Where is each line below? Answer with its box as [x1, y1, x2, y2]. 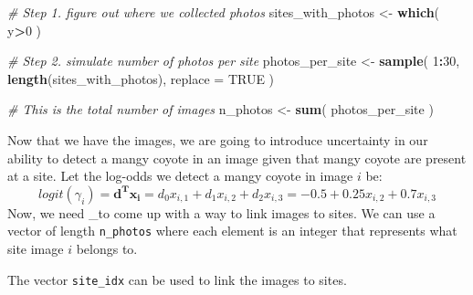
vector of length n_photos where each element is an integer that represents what [7, 221, 457, 240]
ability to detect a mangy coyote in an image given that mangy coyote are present [7, 148, 467, 167]
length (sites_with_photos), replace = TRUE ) [7, 68, 275, 88]
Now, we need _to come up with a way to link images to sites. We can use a [7, 203, 436, 222]
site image [7, 239, 64, 258]
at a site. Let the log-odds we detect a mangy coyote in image [7, 166, 353, 185]
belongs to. [76, 239, 138, 258]
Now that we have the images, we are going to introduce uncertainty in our [7, 130, 428, 149]
